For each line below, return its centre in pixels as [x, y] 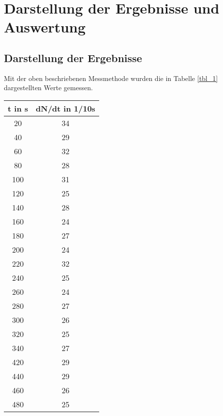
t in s [18, 108]
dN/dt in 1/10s [66, 108]
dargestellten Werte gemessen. [48, 88]
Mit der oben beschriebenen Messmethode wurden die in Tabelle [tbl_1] [111, 78]
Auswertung [45, 27]
